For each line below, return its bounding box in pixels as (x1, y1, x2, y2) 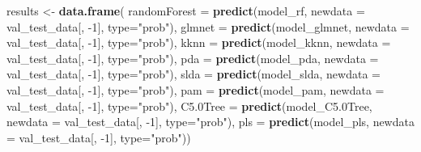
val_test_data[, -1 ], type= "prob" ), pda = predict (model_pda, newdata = (6, 49, 379, 66)
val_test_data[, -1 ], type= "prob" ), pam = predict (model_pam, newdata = (6, 81, 385, 98)
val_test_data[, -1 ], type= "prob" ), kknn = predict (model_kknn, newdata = (6, 34, 391, 51)
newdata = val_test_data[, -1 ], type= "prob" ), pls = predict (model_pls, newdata (6, 113, 415, 130)
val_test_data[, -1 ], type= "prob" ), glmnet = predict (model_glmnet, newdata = (6, 18, 410, 35)
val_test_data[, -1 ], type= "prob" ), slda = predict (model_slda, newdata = (6, 65, 381, 82)
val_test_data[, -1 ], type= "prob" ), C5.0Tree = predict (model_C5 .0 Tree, (6, 97, 372, 114)
